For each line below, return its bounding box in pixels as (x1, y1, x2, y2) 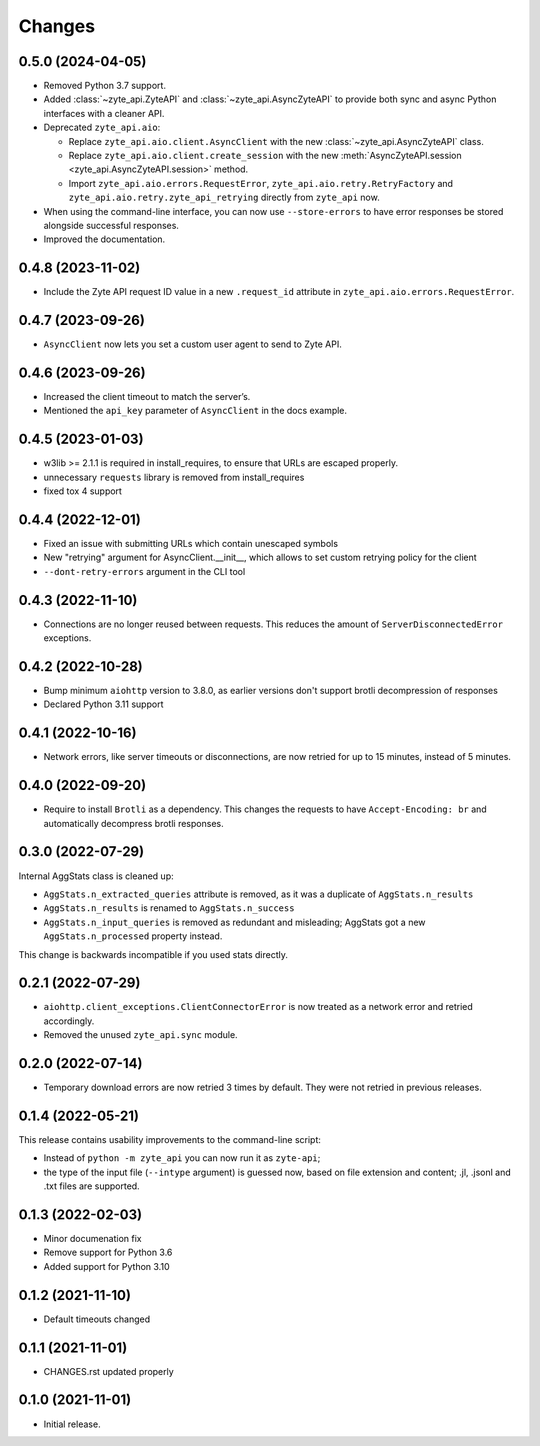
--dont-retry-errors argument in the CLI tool (43, 565, 246, 577)
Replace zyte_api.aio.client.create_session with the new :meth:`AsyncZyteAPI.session (68, 150, 462, 162)
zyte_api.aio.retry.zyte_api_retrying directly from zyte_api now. (68, 191, 380, 204)
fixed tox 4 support (43, 485, 122, 497)
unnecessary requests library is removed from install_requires (43, 471, 305, 483)
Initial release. (43, 1418, 101, 1430)
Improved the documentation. (43, 233, 166, 245)
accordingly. (43, 1015, 95, 1027)
